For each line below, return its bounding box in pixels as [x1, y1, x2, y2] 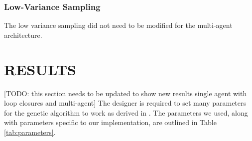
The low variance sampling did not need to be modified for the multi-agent [4, 20, 233, 30]
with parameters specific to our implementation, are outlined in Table [4, 117, 217, 128]
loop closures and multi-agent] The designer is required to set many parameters [4, 98, 247, 108]
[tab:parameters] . [4, 127, 56, 137]
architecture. [4, 29, 42, 40]
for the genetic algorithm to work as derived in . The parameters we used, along [4, 107, 248, 118]
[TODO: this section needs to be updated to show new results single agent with [4, 88, 247, 98]
